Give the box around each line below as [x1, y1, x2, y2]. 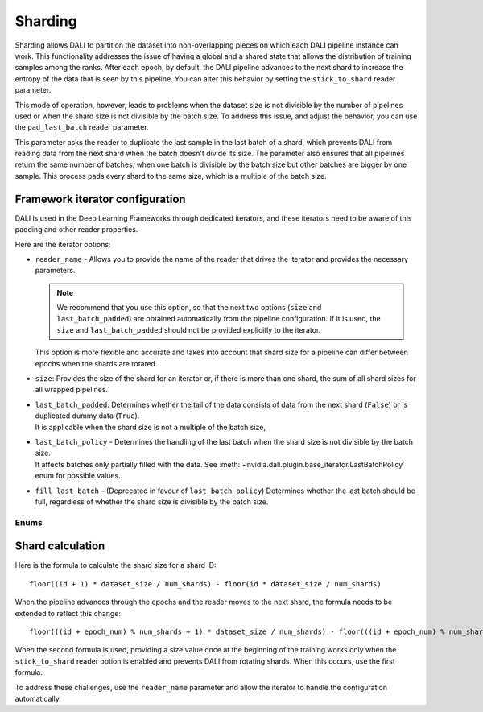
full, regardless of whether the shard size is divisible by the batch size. [35, 496, 269, 507]
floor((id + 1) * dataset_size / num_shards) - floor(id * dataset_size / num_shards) [29, 579, 382, 588]
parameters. [35, 266, 76, 275]
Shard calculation [14, 540, 105, 553]
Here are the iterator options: [14, 239, 111, 249]
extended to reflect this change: [14, 608, 121, 618]
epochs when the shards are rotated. [35, 358, 158, 368]
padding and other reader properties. [14, 225, 138, 234]
